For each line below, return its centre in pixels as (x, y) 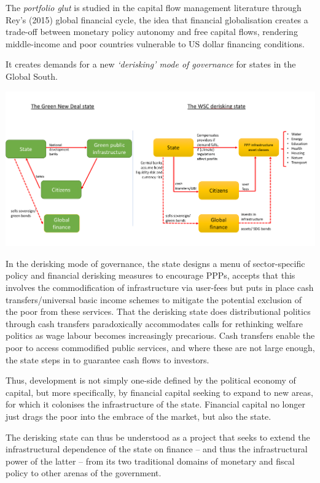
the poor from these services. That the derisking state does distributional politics (158, 311)
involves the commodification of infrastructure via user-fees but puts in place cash (160, 288)
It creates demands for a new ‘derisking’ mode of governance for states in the (151, 64)
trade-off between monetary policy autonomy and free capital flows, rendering (152, 32)
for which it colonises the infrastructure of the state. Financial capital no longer (155, 404)
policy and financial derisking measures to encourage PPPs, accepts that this (150, 275)
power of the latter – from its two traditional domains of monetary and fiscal (150, 461)
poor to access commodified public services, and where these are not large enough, (160, 348)
